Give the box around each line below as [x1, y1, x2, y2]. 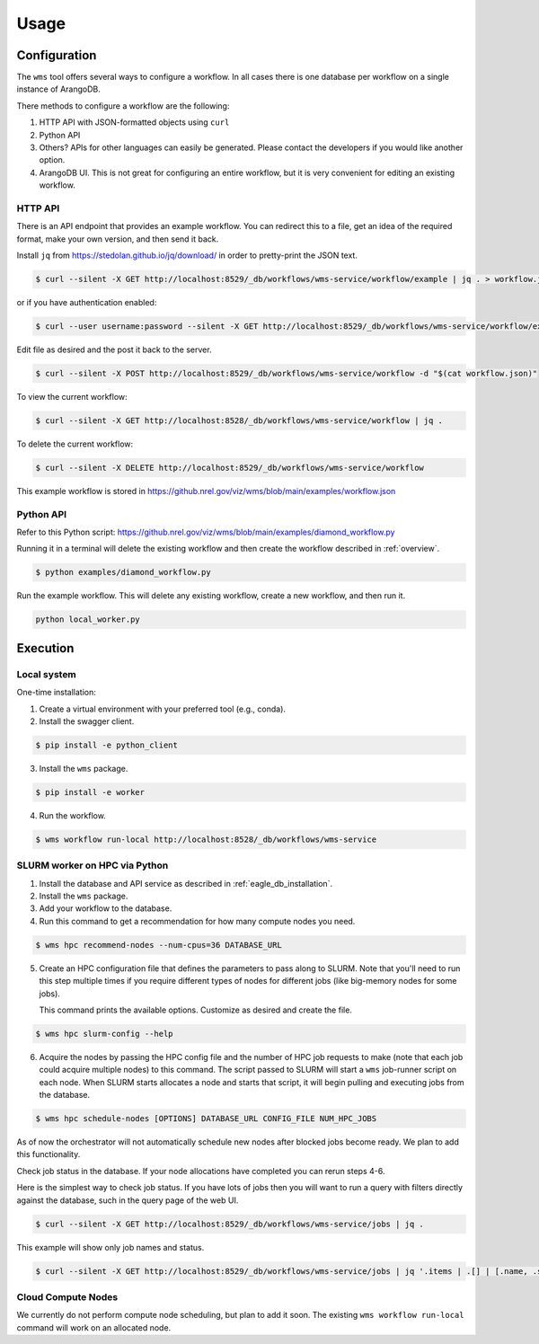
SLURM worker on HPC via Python [16, 859, 169, 871]
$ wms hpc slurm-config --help [35, 1029, 174, 1039]
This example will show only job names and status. [16, 1242, 205, 1252]
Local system [16, 668, 76, 680]
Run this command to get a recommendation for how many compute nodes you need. [39, 915, 356, 926]
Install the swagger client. [39, 715, 135, 727]
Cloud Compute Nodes [16, 1290, 119, 1303]
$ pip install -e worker [35, 787, 146, 797]
